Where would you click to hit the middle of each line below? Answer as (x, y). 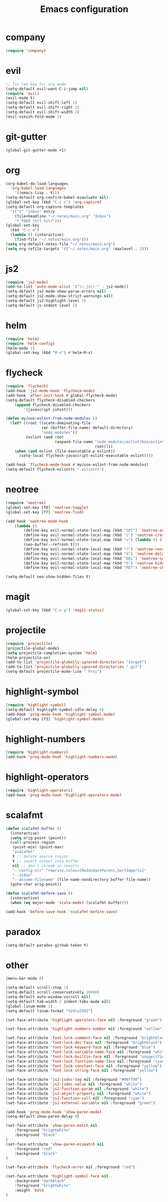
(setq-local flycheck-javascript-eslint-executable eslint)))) (86, 456)
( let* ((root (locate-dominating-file (51, 423)
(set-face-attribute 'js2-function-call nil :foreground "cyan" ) (75, 1098)
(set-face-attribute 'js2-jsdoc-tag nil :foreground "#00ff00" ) (74, 1080)
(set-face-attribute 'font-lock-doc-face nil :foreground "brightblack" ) (84, 1043)
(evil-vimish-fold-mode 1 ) (34, 117)
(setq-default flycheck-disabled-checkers (50, 400)
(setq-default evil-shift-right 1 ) (43, 108)
